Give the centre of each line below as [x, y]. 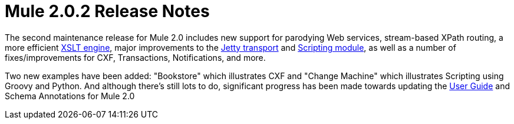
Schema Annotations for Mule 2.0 [70, 96]
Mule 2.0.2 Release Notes [107, 11]
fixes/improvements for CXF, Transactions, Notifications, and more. [135, 57]
